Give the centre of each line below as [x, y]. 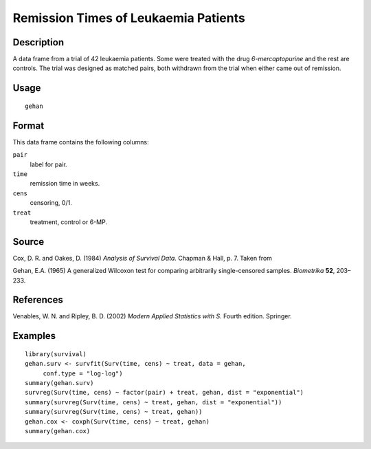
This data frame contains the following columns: [81, 142]
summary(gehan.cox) [58, 431]
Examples [34, 336]
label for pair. [49, 164]
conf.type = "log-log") [83, 373]
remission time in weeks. [65, 184]
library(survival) [56, 354]
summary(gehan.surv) [59, 383]
